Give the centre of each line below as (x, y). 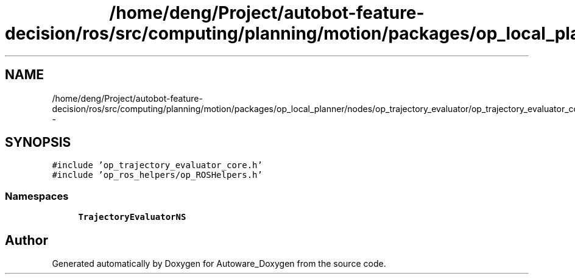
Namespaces (37, 196)
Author (26, 240)
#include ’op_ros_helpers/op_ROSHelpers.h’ (157, 175)
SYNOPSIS (38, 143)
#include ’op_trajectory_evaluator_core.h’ (157, 165)
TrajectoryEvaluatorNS (132, 217)
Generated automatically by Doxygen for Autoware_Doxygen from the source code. (219, 264)
